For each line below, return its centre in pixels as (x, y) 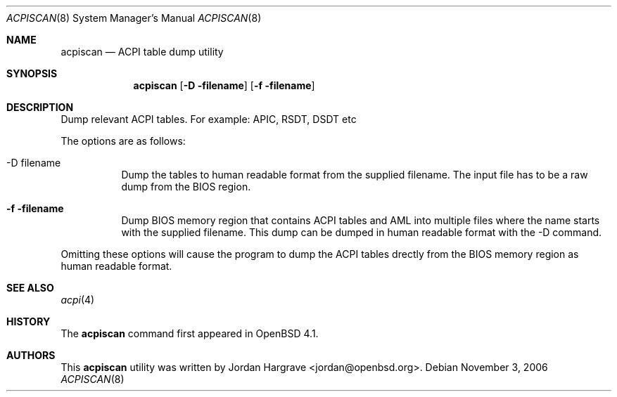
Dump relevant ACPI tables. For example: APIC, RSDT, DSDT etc (209, 119)
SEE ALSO (30, 288)
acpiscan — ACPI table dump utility (142, 52)
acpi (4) (78, 300)
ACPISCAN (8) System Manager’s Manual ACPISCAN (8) (134, 18)
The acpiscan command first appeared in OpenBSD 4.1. (190, 333)
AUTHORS (31, 355)
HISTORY (28, 321)
